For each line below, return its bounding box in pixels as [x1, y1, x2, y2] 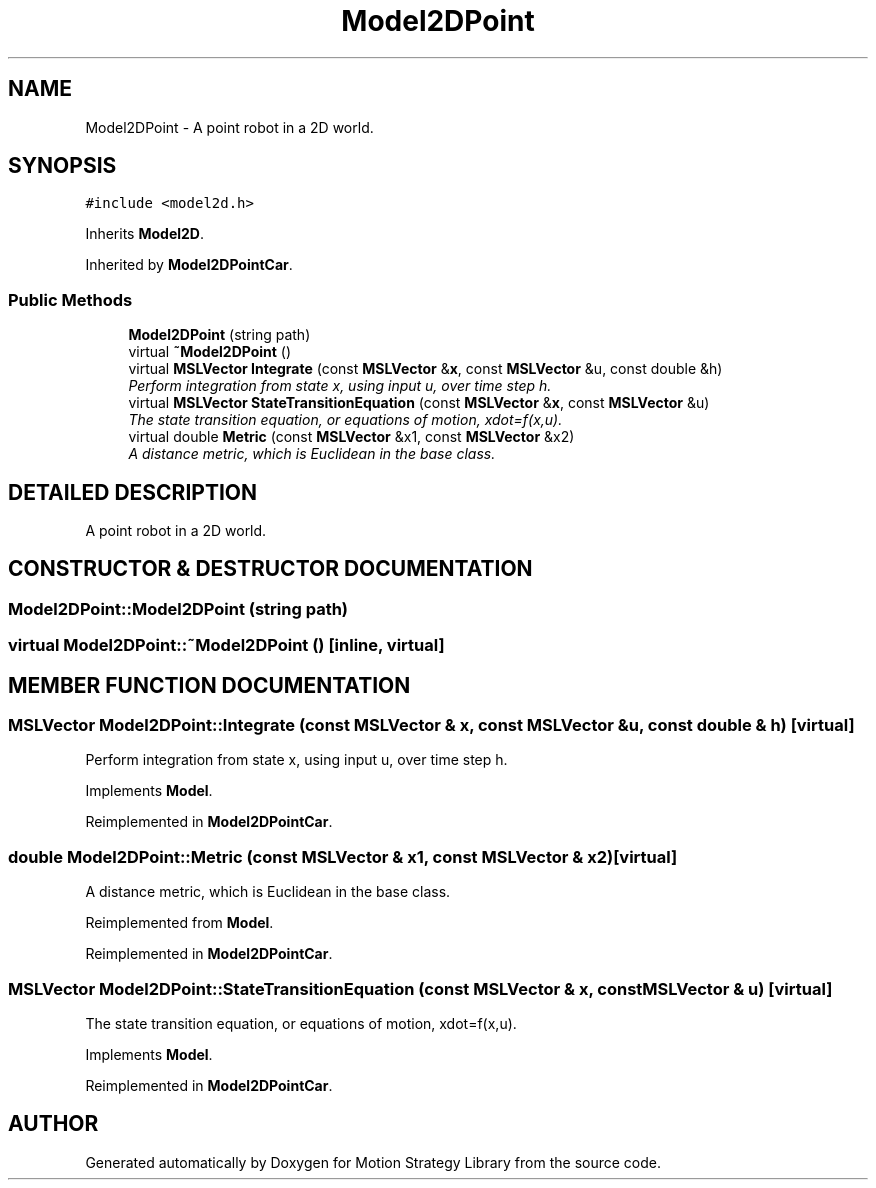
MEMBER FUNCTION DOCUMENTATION [8, 672, 411, 698]
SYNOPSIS [8, 153, 117, 179]
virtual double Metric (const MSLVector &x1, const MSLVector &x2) [128, 428, 575, 446]
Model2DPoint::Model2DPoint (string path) [8, 598, 349, 619]
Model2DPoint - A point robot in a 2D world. [85, 118, 374, 136]
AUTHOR [8, 1111, 99, 1137]
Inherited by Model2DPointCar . [85, 256, 293, 274]
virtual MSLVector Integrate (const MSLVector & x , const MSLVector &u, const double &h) [128, 360, 723, 378]
